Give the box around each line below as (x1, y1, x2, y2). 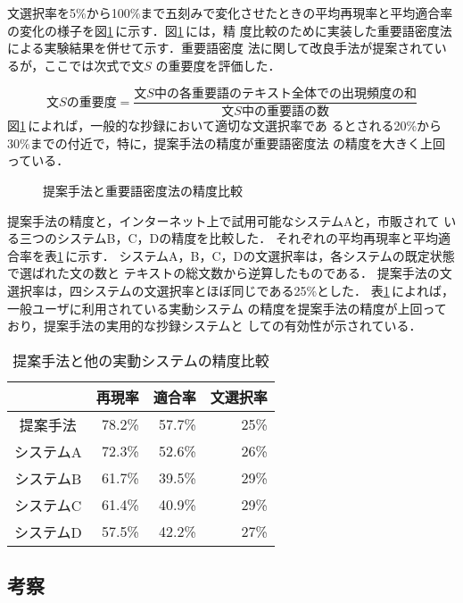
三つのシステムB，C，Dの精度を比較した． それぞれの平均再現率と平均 (19, 229, 438, 247)
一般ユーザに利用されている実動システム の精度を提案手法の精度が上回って (7, 298, 447, 317)
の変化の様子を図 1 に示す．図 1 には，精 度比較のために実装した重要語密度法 (7, 21, 452, 39)
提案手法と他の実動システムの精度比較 (12, 349, 269, 371)
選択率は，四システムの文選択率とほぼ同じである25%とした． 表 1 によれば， (7, 281, 455, 300)
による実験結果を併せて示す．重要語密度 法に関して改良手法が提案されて (7, 38, 434, 57)
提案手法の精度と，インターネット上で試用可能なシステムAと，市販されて (7, 211, 440, 230)
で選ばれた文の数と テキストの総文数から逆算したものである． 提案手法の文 (7, 264, 452, 282)
